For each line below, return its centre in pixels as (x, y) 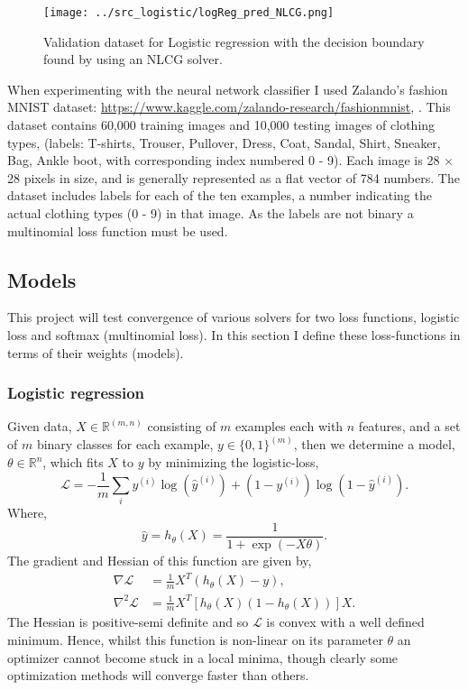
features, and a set (409, 426)
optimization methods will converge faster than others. (158, 675)
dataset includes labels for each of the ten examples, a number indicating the (220, 195)
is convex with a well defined (345, 622)
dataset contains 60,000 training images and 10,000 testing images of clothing (221, 125)
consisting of (182, 426)
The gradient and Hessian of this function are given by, (160, 561)
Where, (27, 513)
